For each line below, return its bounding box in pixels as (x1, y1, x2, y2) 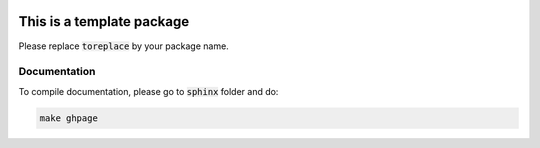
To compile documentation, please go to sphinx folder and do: (18, 85, 279, 97)
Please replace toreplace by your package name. (18, 40, 229, 52)
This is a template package (18, 13, 190, 30)
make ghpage (39, 112, 99, 124)
